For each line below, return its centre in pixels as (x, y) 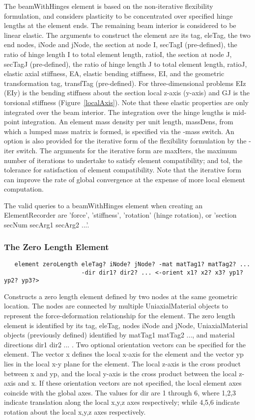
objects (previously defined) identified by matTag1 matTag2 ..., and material (119, 335)
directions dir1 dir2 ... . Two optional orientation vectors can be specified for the (125, 344)
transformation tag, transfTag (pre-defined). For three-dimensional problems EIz (125, 83)
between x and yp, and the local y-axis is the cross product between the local (120, 373)
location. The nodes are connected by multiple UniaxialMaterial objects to (116, 306)
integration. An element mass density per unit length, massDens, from (127, 122)
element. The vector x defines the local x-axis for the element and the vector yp (124, 354)
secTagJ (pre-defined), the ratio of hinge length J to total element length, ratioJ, (126, 64)
